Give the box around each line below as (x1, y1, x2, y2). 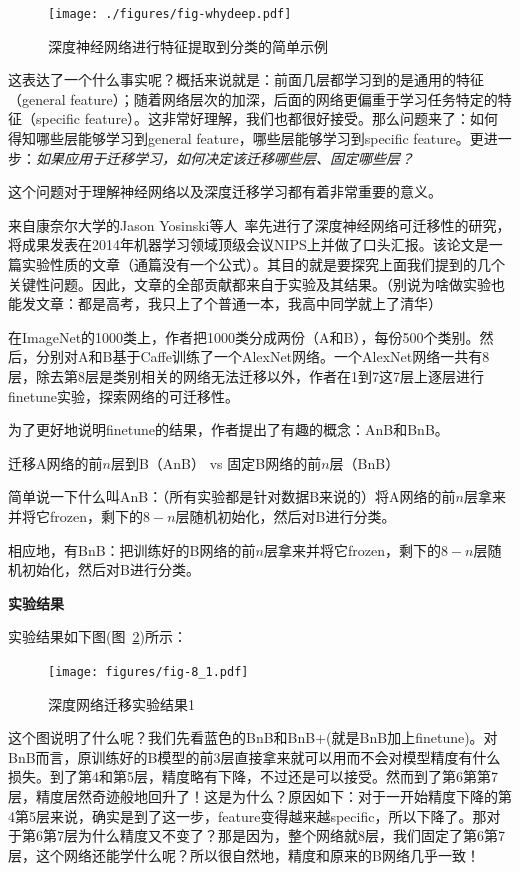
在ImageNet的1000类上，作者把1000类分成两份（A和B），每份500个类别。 (8, 326, 480, 347)
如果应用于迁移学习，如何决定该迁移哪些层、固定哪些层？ (36, 147, 414, 168)
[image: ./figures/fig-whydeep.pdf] (48, 7, 292, 21)
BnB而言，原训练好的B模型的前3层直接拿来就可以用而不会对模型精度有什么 (8, 746, 501, 767)
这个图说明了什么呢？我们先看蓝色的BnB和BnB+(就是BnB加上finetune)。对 (8, 727, 498, 748)
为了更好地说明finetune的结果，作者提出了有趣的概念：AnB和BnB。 (8, 419, 449, 440)
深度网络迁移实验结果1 (48, 693, 195, 714)
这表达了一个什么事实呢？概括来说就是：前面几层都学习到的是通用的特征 (8, 69, 484, 90)
